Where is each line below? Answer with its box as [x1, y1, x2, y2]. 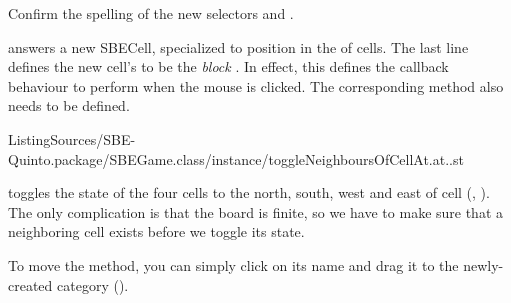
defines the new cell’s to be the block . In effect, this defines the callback [8, 56, 449, 77]
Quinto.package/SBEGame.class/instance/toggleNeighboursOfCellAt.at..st [8, 148, 464, 169]
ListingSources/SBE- [8, 128, 136, 149]
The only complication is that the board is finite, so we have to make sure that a [8, 201, 504, 222]
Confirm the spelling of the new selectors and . [8, 3, 294, 23]
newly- [463, 254, 504, 275]
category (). [57, 274, 129, 295]
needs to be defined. [8, 95, 130, 116]
